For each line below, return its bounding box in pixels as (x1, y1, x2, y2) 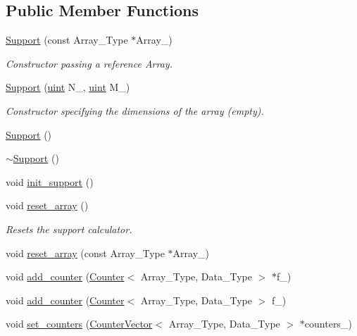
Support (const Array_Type (6, 32, 128, 47)
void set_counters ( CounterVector (6, 316, 153, 331)
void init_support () (6, 174, 94, 189)
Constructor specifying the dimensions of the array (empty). (6, 103, 264, 118)
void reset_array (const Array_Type (6, 245, 165, 260)
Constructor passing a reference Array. (6, 56, 173, 70)
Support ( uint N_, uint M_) (6, 80, 130, 94)
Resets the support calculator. (6, 221, 132, 236)
